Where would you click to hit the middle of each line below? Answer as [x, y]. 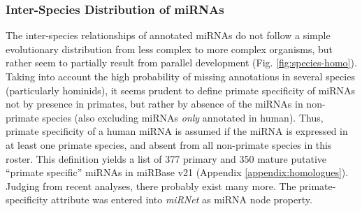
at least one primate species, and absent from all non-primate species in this [169, 144]
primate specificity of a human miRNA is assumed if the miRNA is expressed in [177, 131]
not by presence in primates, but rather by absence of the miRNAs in [154, 104]
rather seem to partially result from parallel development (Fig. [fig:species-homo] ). [181, 63]
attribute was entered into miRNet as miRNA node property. [182, 199]
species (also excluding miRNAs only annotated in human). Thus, [183, 117]
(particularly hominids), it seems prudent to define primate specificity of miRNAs [181, 90]
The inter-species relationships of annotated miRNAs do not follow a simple [168, 35]
